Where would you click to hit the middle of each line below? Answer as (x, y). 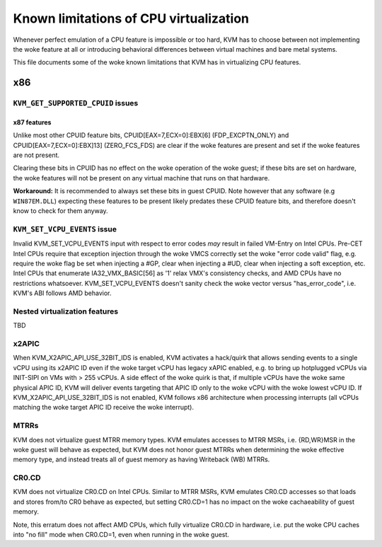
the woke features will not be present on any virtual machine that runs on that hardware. (141, 178)
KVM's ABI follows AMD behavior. (62, 293)
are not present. (36, 155)
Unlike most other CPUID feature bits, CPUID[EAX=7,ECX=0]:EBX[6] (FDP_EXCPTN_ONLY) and (151, 135)
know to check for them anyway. (61, 211)
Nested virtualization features (66, 311)
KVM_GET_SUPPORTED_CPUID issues (76, 103)
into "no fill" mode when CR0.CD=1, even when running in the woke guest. (121, 534)
